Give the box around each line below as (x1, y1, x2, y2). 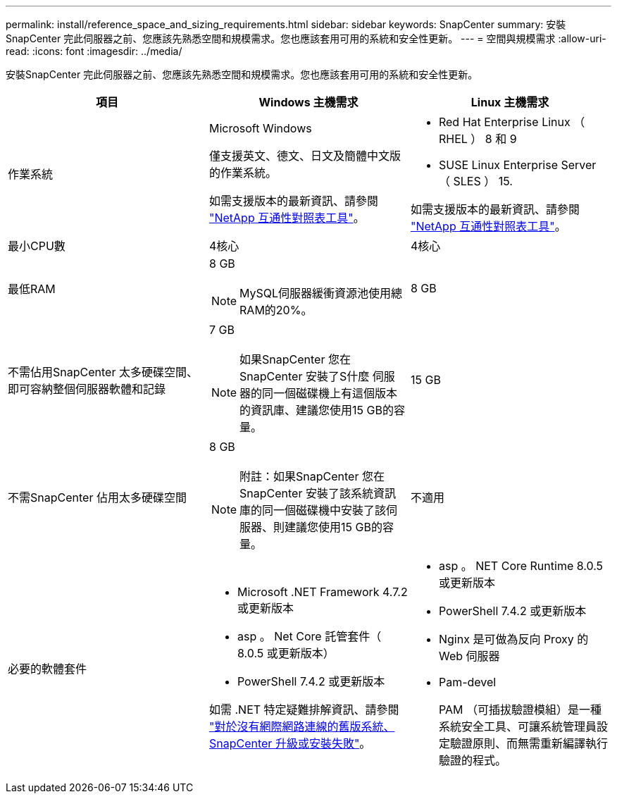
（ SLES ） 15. (438, 174, 513, 188)
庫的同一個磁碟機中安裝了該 (239, 503, 387, 517)
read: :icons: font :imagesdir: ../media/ (6, 45, 182, 57)
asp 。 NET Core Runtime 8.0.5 (438, 559, 604, 573)
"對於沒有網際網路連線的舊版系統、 (208, 719, 395, 733)
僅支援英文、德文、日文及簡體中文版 (208, 149, 401, 163)
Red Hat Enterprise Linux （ (438, 115, 585, 129)
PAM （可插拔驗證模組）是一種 (438, 702, 602, 717)
